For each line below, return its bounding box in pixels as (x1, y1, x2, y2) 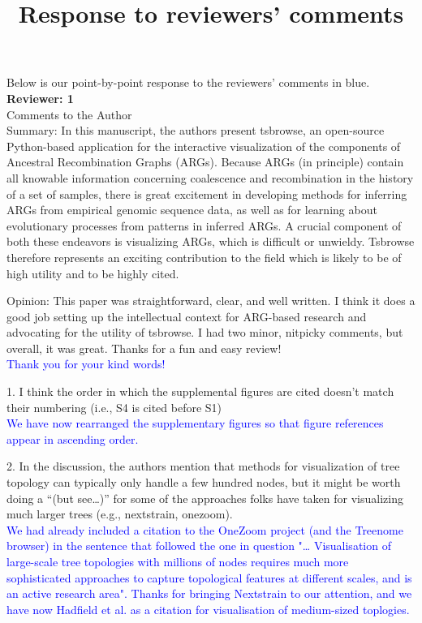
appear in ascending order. (6, 430, 139, 447)
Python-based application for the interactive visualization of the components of (6, 137, 401, 154)
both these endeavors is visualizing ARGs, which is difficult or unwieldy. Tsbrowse (6, 233, 415, 250)
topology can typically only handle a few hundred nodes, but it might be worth (6, 474, 401, 491)
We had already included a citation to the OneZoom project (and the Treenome (6, 521, 403, 538)
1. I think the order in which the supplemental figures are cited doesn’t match (6, 383, 394, 400)
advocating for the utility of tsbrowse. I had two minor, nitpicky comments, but (6, 324, 403, 341)
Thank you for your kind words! (6, 355, 166, 372)
